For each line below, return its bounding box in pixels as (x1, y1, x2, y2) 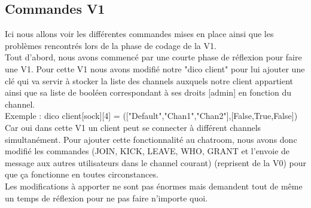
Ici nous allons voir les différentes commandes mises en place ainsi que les (5, 27, 274, 40)
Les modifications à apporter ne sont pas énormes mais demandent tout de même (5, 179, 303, 192)
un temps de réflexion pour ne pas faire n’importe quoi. (5, 191, 208, 204)
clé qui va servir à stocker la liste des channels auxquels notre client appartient (5, 74, 294, 87)
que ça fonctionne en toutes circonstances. (5, 168, 158, 181)
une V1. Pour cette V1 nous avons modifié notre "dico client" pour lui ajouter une (5, 62, 305, 75)
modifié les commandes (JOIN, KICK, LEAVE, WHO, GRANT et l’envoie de (5, 145, 290, 157)
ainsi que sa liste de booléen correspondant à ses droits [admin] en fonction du (5, 86, 291, 99)
